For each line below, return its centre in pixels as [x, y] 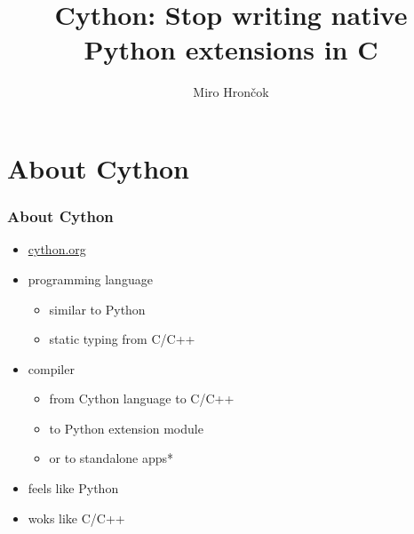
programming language [90, 279]
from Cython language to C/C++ [142, 399]
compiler [51, 368]
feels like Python [73, 488]
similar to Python [97, 309]
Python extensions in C [231, 49]
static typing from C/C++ [122, 339]
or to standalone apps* [111, 458]
